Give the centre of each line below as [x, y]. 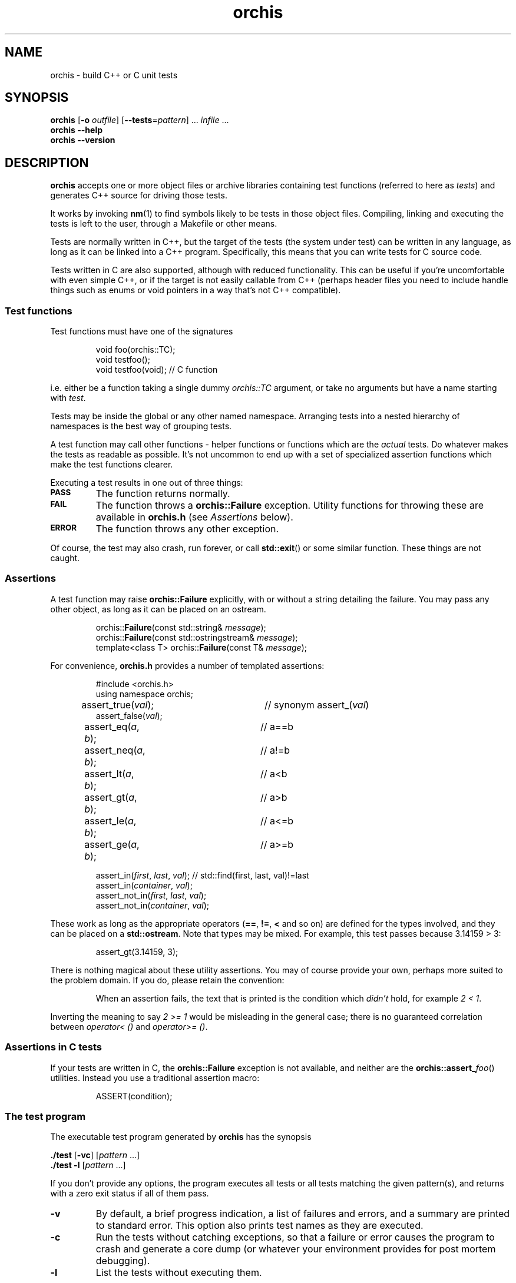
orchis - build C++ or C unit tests [114, 75]
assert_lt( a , [109, 773]
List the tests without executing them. [179, 1273]
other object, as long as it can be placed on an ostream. [158, 609]
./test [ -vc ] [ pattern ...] [95, 1155]
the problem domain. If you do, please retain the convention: [167, 980]
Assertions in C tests [53, 1047]
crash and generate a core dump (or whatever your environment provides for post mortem [296, 1249]
